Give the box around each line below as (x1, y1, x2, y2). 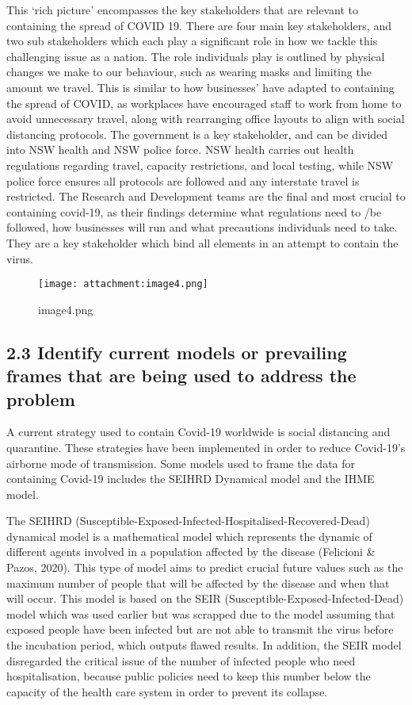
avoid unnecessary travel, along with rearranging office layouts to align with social (6, 110, 405, 127)
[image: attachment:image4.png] (38, 278, 208, 290)
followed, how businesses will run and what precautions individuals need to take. (6, 219, 398, 236)
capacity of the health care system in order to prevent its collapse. (6, 683, 328, 699)
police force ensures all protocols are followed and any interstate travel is (6, 172, 360, 189)
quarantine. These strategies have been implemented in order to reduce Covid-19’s (6, 439, 406, 455)
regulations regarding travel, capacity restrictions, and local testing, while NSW (6, 156, 394, 173)
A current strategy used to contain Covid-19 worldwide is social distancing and (6, 423, 391, 440)
